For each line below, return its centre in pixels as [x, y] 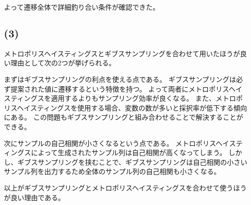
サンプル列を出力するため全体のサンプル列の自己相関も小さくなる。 [112, 171]
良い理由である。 [38, 197]
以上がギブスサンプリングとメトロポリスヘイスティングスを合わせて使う [119, 187]
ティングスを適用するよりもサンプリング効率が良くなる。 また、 [113, 98]
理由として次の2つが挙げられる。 [63, 63]
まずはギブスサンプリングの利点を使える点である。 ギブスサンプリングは [120, 79]
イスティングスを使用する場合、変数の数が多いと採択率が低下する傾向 [135, 107]
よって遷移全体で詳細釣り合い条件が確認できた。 [82, 7]
